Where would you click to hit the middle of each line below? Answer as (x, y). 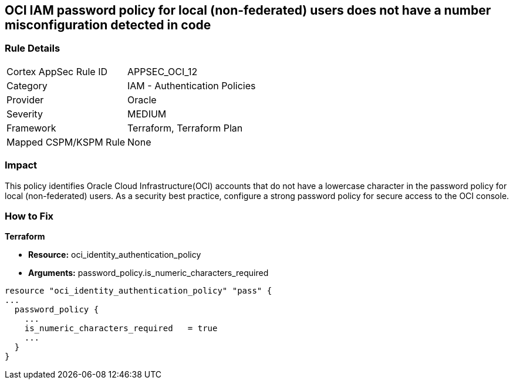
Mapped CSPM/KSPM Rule (66, 142)
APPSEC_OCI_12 (163, 71)
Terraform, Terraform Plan (185, 128)
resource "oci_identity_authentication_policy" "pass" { (139, 291)
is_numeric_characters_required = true (121, 329)
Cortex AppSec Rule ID (57, 71)
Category (27, 85)
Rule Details (33, 48)
